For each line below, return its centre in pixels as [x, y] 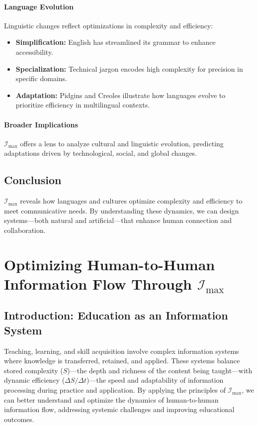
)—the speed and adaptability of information [155, 380]
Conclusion [33, 180]
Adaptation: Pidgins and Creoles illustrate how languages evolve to [121, 95]
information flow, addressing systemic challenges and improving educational [119, 409]
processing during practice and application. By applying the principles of [115, 390]
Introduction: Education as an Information [116, 315]
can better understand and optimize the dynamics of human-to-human [111, 399]
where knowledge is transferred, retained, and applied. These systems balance [122, 361]
